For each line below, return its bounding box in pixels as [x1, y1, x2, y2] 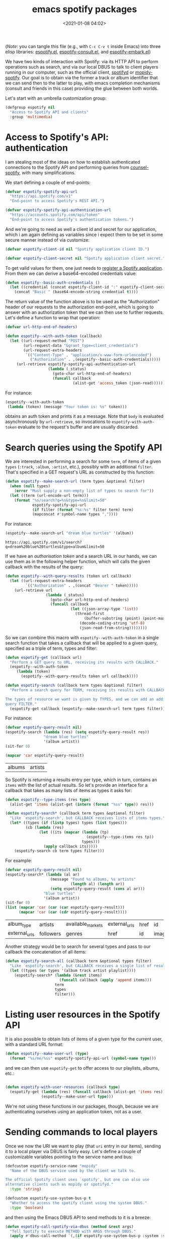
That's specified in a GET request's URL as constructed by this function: [5, 469, 155, 475]
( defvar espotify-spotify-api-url [5, 189, 78, 194]
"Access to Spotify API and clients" [10, 110, 89, 115]
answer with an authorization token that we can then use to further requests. [5, 309, 164, 315]
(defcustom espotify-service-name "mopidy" [5, 1163, 98, 1168]
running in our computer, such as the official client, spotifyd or [5, 69, 134, 75]
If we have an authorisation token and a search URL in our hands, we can [5, 553, 157, 559]
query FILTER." [5, 701, 37, 706]
